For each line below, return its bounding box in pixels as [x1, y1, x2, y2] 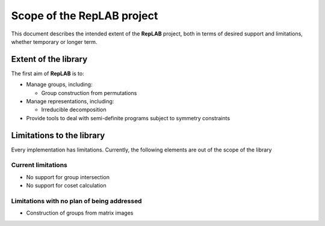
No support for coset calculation [26, 182, 107, 189]
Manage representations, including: [26, 98, 114, 105]
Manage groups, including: [26, 81, 93, 88]
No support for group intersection [26, 173, 110, 180]
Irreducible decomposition [41, 106, 107, 114]
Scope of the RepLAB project [11, 9, 158, 22]
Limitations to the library [11, 130, 105, 141]
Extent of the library [11, 54, 88, 64]
